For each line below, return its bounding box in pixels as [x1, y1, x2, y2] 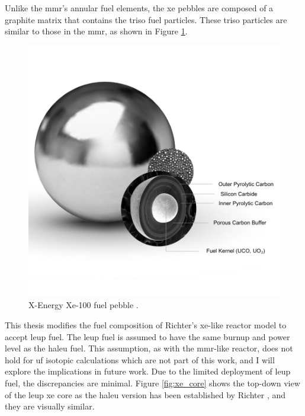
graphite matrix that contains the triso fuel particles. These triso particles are [5, 13, 287, 25]
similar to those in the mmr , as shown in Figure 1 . [5, 25, 188, 37]
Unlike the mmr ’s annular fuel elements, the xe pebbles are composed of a [5, 2, 274, 14]
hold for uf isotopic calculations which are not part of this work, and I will [5, 353, 275, 366]
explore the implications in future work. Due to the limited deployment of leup [5, 365, 291, 377]
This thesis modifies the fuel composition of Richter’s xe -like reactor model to [5, 318, 287, 331]
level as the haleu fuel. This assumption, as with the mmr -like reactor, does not [5, 342, 293, 354]
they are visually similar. [5, 400, 95, 412]
